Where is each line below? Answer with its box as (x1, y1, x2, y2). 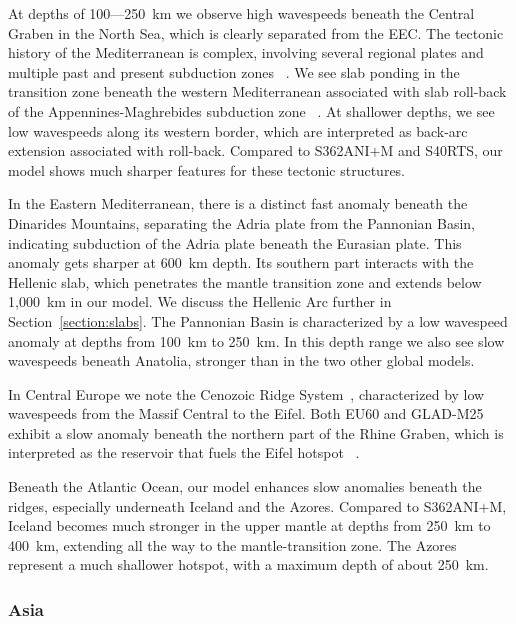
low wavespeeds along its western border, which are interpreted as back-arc (8, 120, 468, 141)
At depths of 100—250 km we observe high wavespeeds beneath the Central (8, 3, 475, 23)
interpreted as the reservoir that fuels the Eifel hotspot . (8, 442, 360, 463)
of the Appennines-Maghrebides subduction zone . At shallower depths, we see (8, 100, 495, 121)
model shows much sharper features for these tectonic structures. (8, 159, 406, 180)
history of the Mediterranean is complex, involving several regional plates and (8, 42, 484, 63)
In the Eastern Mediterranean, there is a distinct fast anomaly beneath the (8, 193, 468, 214)
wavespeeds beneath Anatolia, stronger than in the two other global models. (8, 350, 475, 371)
